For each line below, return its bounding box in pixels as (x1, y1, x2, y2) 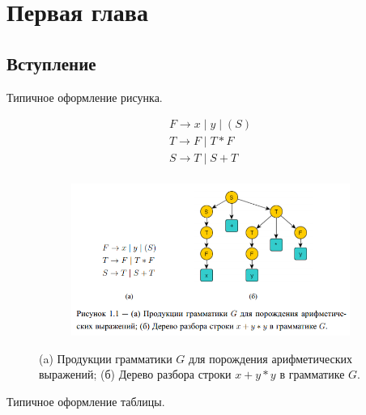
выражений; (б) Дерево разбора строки (39, 366, 232, 383)
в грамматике (279, 366, 345, 383)
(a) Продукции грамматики (39, 349, 172, 366)
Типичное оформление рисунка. (6, 88, 163, 105)
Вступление (6, 50, 96, 75)
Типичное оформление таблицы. (6, 392, 165, 409)
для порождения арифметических (189, 349, 353, 366)
